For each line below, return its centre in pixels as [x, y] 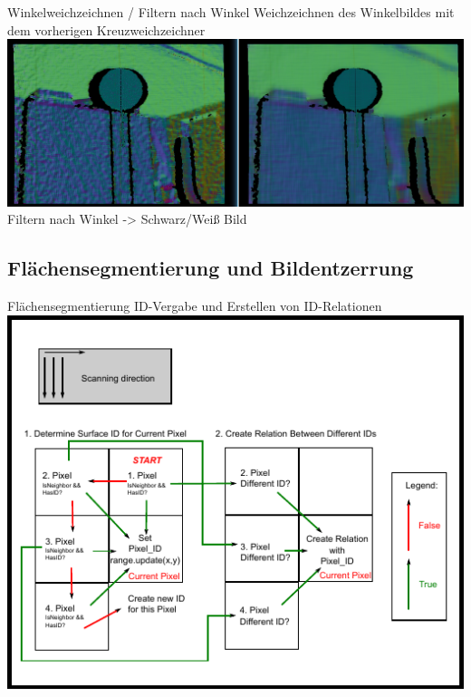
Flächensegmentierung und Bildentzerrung [211, 268]
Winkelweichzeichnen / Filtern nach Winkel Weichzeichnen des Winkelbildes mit [231, 12]
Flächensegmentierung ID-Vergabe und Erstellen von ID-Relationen [195, 306]
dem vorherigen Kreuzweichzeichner [106, 29]
